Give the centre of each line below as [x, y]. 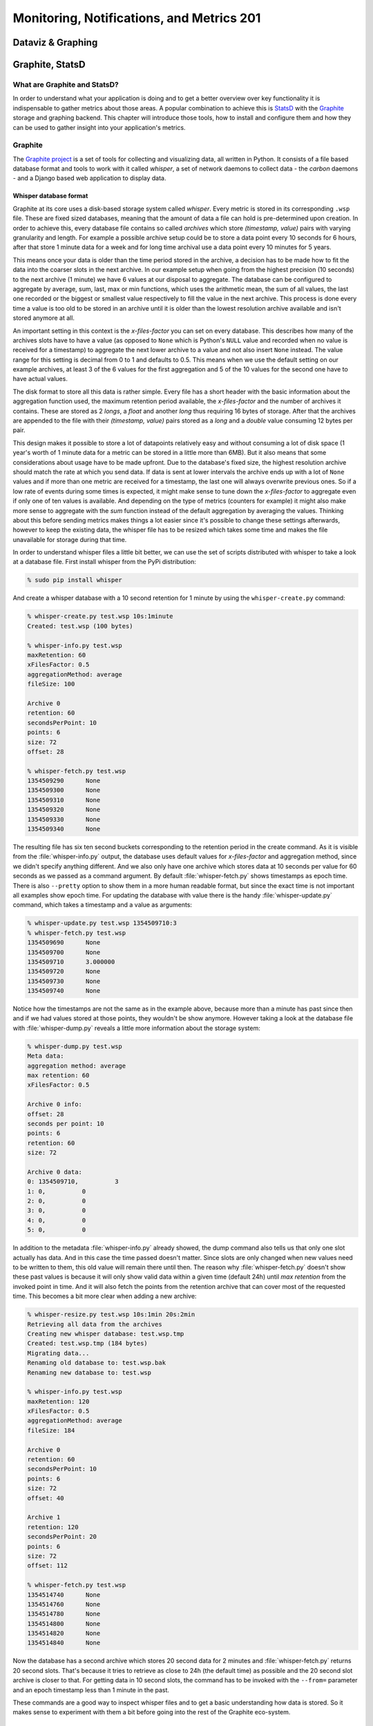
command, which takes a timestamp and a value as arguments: [103, 905]
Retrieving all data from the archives [95, 1324]
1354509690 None [64, 943]
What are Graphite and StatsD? [66, 84]
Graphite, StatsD [49, 65]
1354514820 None [64, 1633]
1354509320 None [64, 810]
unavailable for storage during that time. [70, 539]
